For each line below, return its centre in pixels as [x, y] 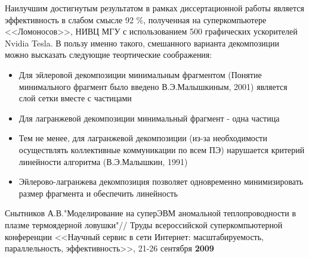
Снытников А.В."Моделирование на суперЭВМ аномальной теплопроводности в [151, 213]
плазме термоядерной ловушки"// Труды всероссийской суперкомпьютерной [144, 224]
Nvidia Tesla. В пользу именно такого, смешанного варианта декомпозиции [142, 43]
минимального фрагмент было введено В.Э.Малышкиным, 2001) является [153, 86]
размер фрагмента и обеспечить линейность [98, 193]
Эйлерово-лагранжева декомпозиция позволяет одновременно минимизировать [161, 181]
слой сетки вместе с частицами [75, 98]
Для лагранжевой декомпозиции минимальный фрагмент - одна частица [149, 118]
